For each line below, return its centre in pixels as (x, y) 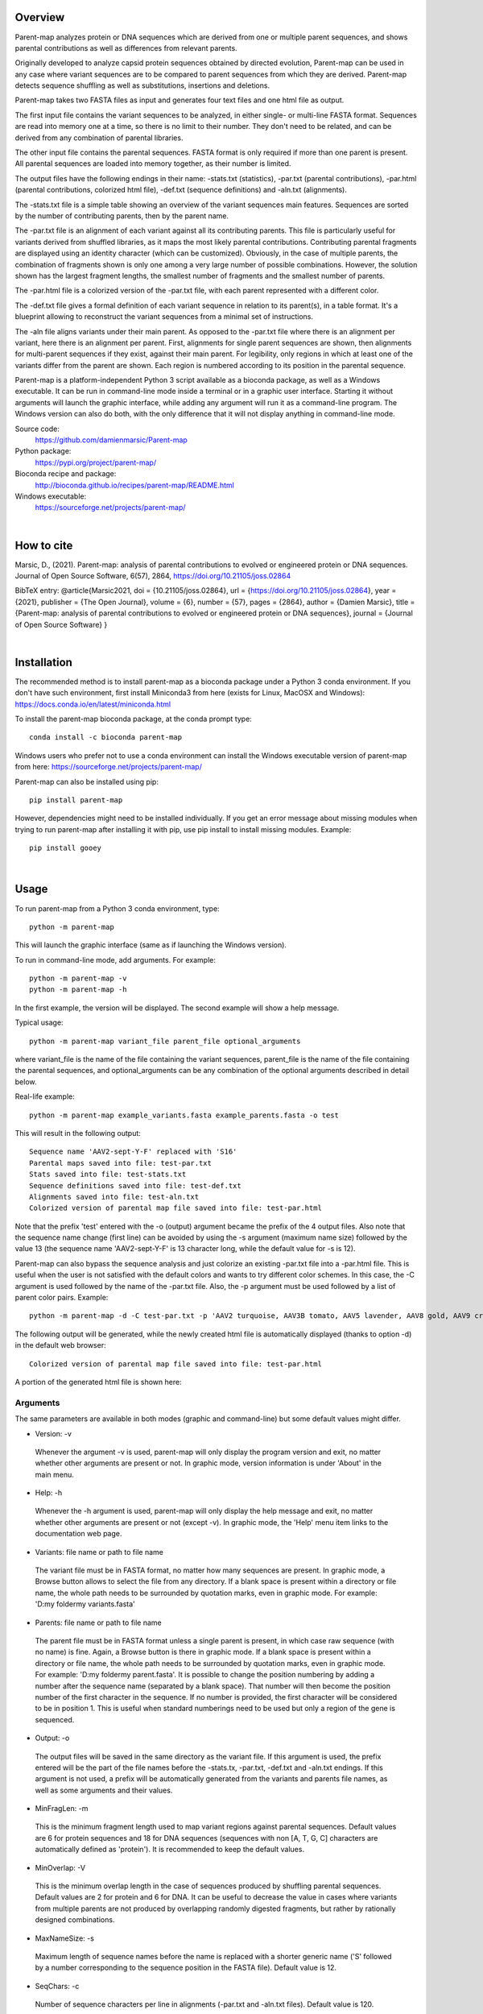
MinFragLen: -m (62, 1809)
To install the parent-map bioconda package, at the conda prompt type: (134, 719)
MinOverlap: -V (60, 1867)
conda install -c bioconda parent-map (106, 738)
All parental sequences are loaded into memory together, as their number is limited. (153, 164)
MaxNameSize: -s (64, 1938)
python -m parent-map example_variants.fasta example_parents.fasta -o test (184, 1115)
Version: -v (54, 1433)
